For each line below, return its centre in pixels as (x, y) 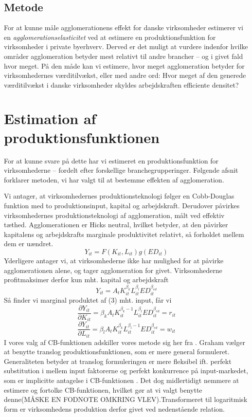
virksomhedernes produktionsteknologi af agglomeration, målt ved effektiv (114, 215)
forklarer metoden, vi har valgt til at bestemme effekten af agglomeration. (114, 179)
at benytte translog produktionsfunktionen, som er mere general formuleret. (117, 352)
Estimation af (50, 118)
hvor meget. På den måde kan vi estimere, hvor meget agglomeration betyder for (124, 65)
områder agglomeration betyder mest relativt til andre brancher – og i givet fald (124, 56)
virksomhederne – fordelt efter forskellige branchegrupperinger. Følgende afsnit (121, 170)
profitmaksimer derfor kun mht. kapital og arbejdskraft (86, 280)
